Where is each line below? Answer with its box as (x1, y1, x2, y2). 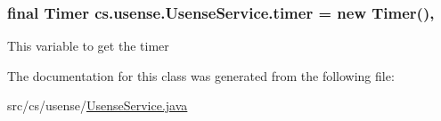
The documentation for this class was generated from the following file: (7, 66, 395, 85)
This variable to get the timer (7, 36, 169, 55)
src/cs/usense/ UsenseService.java (7, 96, 188, 115)
